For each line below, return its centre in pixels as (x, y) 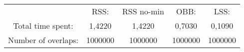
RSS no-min (143, 11)
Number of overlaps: (43, 40)
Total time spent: (43, 26)
